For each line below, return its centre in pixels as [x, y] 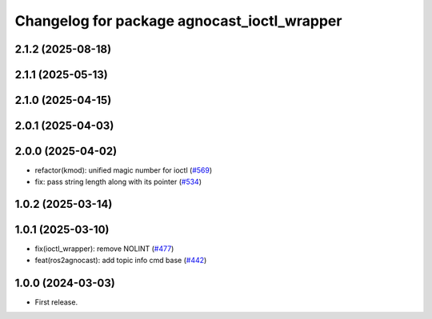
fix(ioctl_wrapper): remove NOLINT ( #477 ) [104, 249]
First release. [56, 302]
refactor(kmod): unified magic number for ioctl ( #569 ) [124, 170]
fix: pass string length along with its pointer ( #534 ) [118, 181]
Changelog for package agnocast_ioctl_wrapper [178, 21]
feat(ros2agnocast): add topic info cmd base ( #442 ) [121, 260]
